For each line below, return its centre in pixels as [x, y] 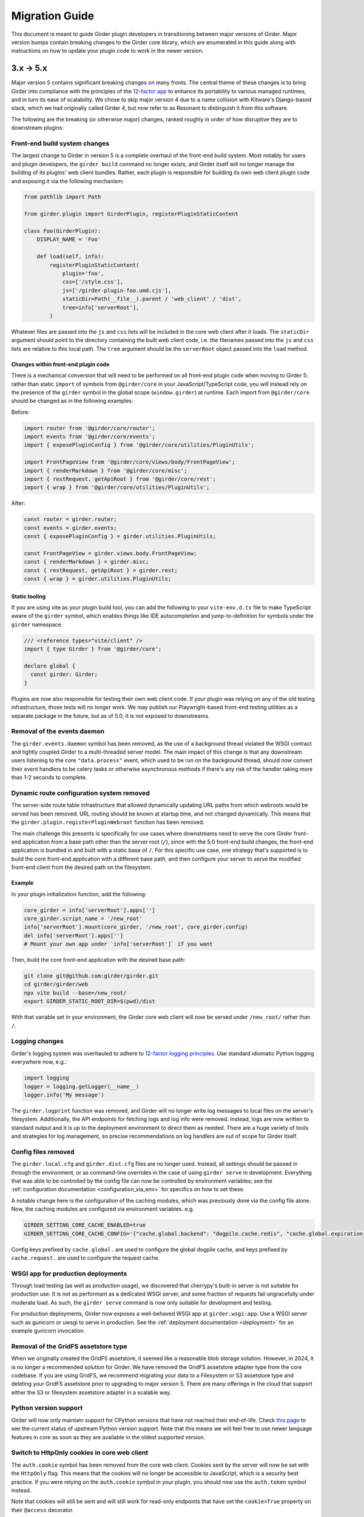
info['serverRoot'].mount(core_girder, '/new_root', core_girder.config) [136, 927]
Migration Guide [53, 16]
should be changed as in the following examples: [72, 401]
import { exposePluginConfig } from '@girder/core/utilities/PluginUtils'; [139, 445]
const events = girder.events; [71, 528]
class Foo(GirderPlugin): [62, 231]
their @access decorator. [42, 1510]
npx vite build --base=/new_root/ [75, 993]
